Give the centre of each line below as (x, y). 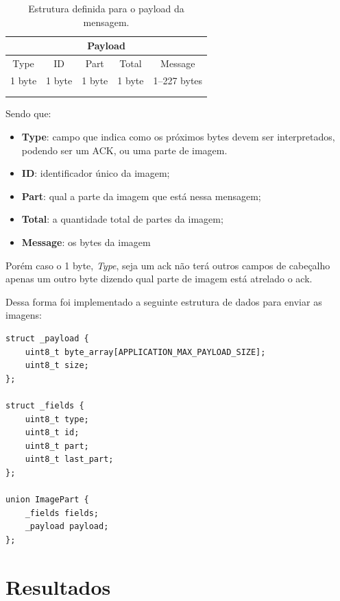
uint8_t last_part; (69, 459)
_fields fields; (62, 513)
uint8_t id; (52, 433)
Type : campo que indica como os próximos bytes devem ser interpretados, (178, 137)
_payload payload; (67, 527)
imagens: (24, 315)
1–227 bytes (178, 80)
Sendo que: (28, 113)
